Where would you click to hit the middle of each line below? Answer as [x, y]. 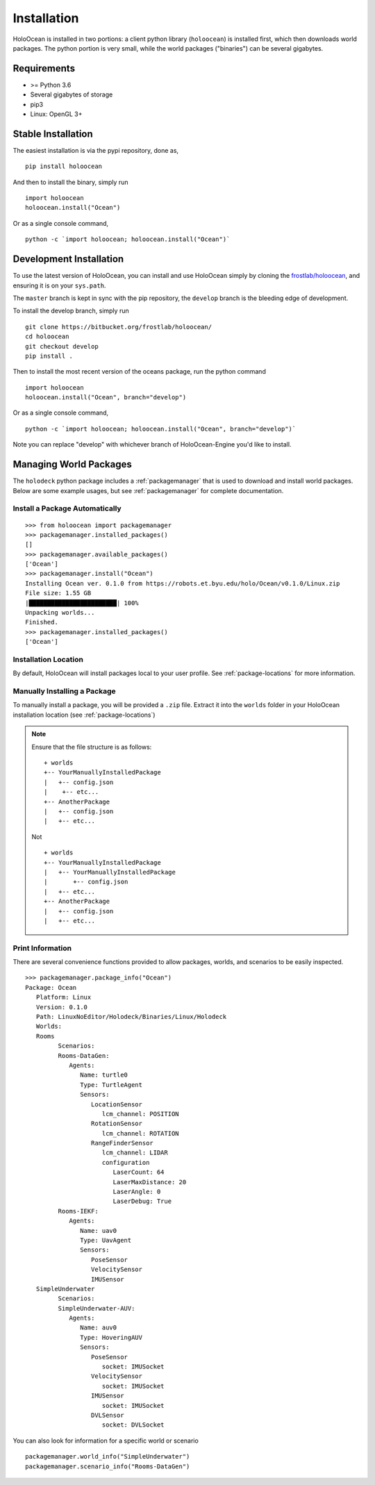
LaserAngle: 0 [137, 1192]
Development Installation [68, 259]
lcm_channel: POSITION [141, 1114]
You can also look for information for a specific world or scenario [106, 1441]
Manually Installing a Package [64, 691]
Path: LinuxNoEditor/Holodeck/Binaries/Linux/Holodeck [131, 1017]
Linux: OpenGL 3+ [56, 114]
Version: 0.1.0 [62, 1007]
